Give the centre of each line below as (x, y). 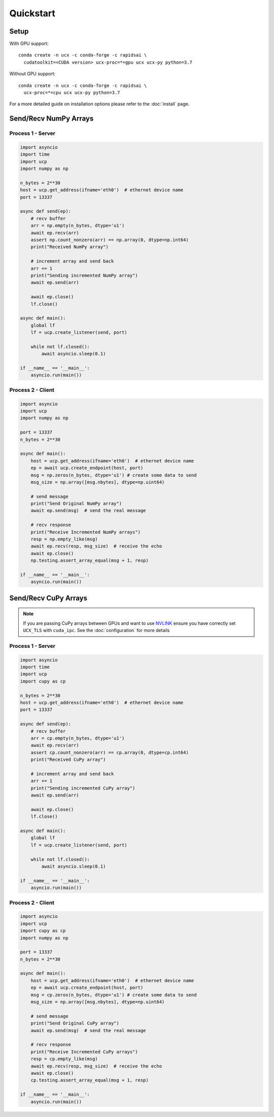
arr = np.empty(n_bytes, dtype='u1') (78, 226)
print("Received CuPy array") (68, 760)
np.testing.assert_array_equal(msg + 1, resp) (90, 561)
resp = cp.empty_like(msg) (64, 1059)
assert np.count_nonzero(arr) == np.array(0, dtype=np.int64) (110, 240)
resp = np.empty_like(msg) (64, 539)
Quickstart (32, 13)
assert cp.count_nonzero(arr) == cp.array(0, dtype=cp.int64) (110, 752)
